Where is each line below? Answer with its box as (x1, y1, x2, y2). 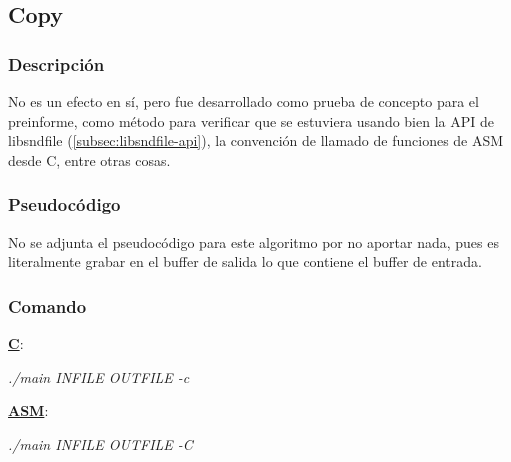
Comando (8, 293, 87, 318)
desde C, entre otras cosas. (8, 149, 171, 170)
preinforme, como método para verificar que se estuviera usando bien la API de (8, 110, 494, 131)
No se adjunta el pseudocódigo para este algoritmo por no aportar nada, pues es (8, 231, 499, 252)
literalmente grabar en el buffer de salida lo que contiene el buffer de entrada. (8, 251, 482, 272)
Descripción (8, 51, 105, 76)
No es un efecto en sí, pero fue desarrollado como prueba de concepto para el (8, 91, 479, 111)
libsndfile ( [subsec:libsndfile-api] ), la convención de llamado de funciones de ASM (8, 130, 504, 151)
